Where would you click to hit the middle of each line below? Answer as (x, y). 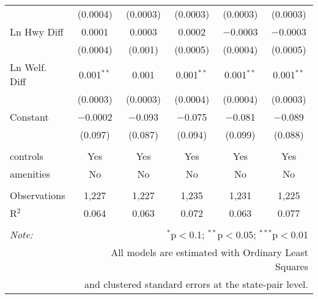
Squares (292, 266)
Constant (29, 117)
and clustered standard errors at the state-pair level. (196, 284)
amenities (30, 174)
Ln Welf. (28, 67)
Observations (38, 195)
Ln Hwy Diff (37, 32)
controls (27, 156)
